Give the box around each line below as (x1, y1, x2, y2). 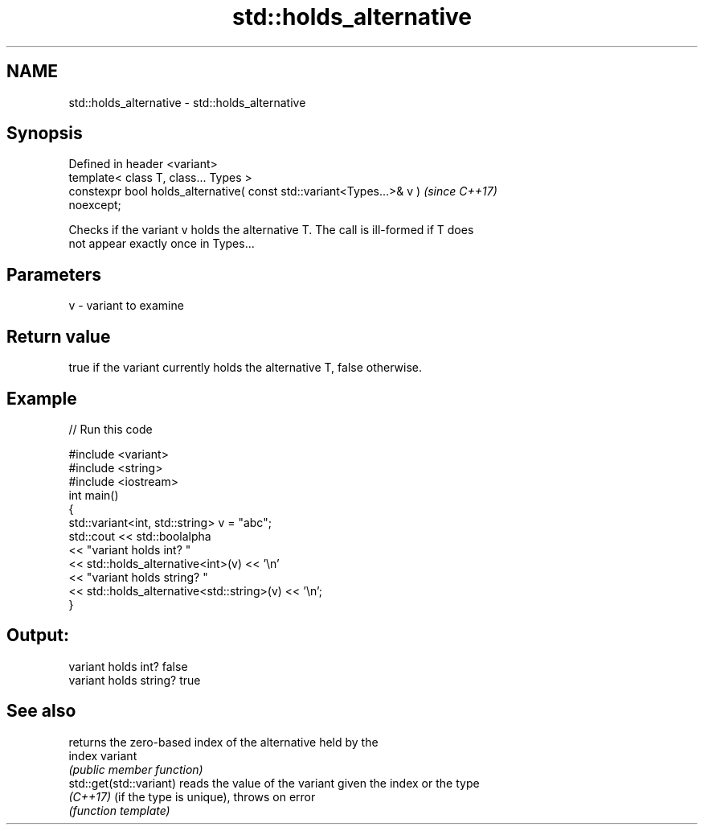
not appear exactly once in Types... (68, 237, 255, 251)
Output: (6, 625, 69, 646)
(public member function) (68, 762, 203, 776)
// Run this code (68, 422, 153, 436)
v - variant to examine (68, 298, 184, 313)
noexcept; (68, 198, 121, 212)
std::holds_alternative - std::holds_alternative (68, 95, 306, 109)
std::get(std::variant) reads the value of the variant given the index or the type (68, 775, 480, 790)
